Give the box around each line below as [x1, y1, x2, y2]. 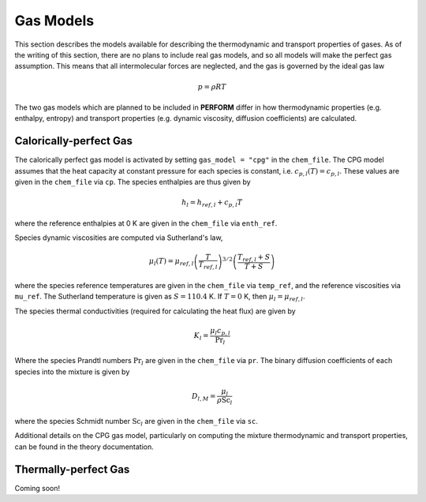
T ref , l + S [237, 253, 271, 264]
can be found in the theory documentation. [14, 442, 154, 451]
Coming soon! [14, 483, 61, 493]
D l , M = [191, 391, 216, 403]
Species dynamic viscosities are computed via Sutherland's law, [14, 233, 223, 242]
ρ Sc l [217, 395, 233, 406]
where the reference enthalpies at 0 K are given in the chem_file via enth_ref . [14, 218, 278, 228]
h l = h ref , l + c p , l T [181, 198, 243, 208]
